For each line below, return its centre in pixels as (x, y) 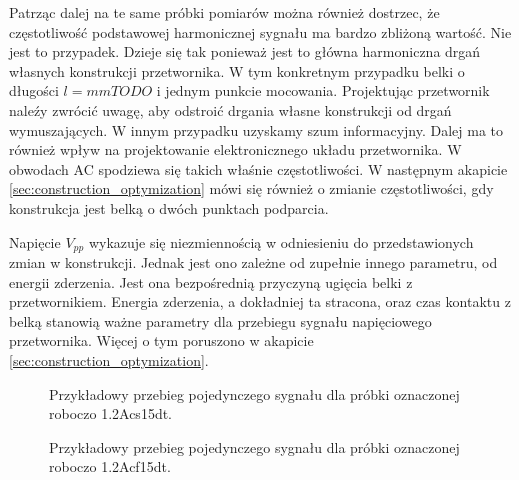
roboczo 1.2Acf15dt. (110, 466)
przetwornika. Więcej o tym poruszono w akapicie (161, 340)
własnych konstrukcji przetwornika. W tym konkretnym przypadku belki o (237, 70)
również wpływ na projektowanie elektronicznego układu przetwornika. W (235, 149)
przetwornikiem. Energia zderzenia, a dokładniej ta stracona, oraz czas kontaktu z (260, 301)
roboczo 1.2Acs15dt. (111, 413)
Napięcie (35, 241)
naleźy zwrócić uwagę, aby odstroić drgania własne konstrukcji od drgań (230, 109)
